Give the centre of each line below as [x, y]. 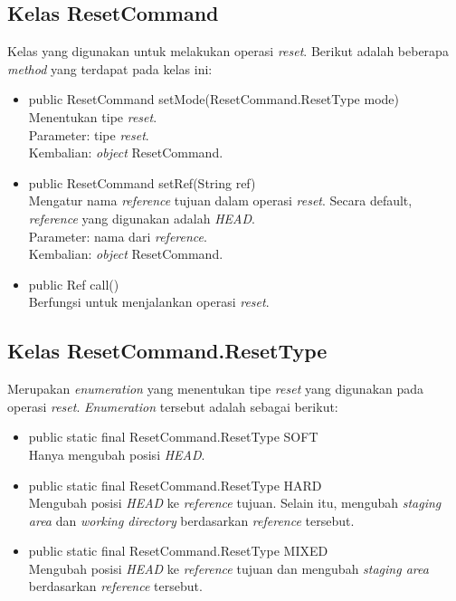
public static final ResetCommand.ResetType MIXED [178, 551]
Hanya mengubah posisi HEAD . [117, 454]
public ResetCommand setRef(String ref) [142, 182]
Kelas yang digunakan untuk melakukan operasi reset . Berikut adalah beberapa [228, 51]
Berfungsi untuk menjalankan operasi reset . [149, 302]
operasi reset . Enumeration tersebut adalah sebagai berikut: [173, 406]
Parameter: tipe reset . [89, 134]
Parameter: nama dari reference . [118, 236]
